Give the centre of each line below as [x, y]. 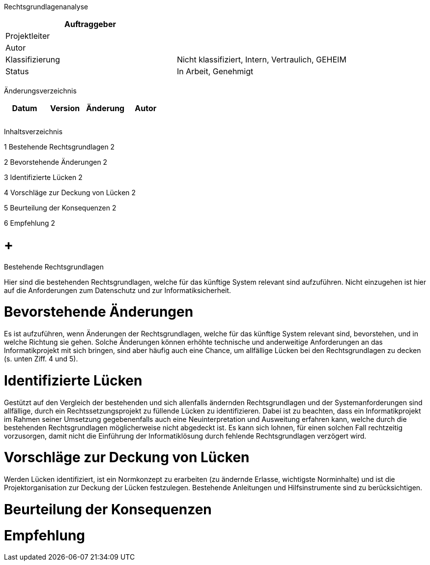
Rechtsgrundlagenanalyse [46, 7]
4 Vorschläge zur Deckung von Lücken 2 [70, 193]
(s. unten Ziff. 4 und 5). [41, 359]
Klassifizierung [33, 59]
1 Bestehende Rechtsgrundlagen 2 [59, 147]
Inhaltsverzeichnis [33, 132]
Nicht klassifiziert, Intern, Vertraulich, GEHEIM [261, 59]
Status [17, 71]
